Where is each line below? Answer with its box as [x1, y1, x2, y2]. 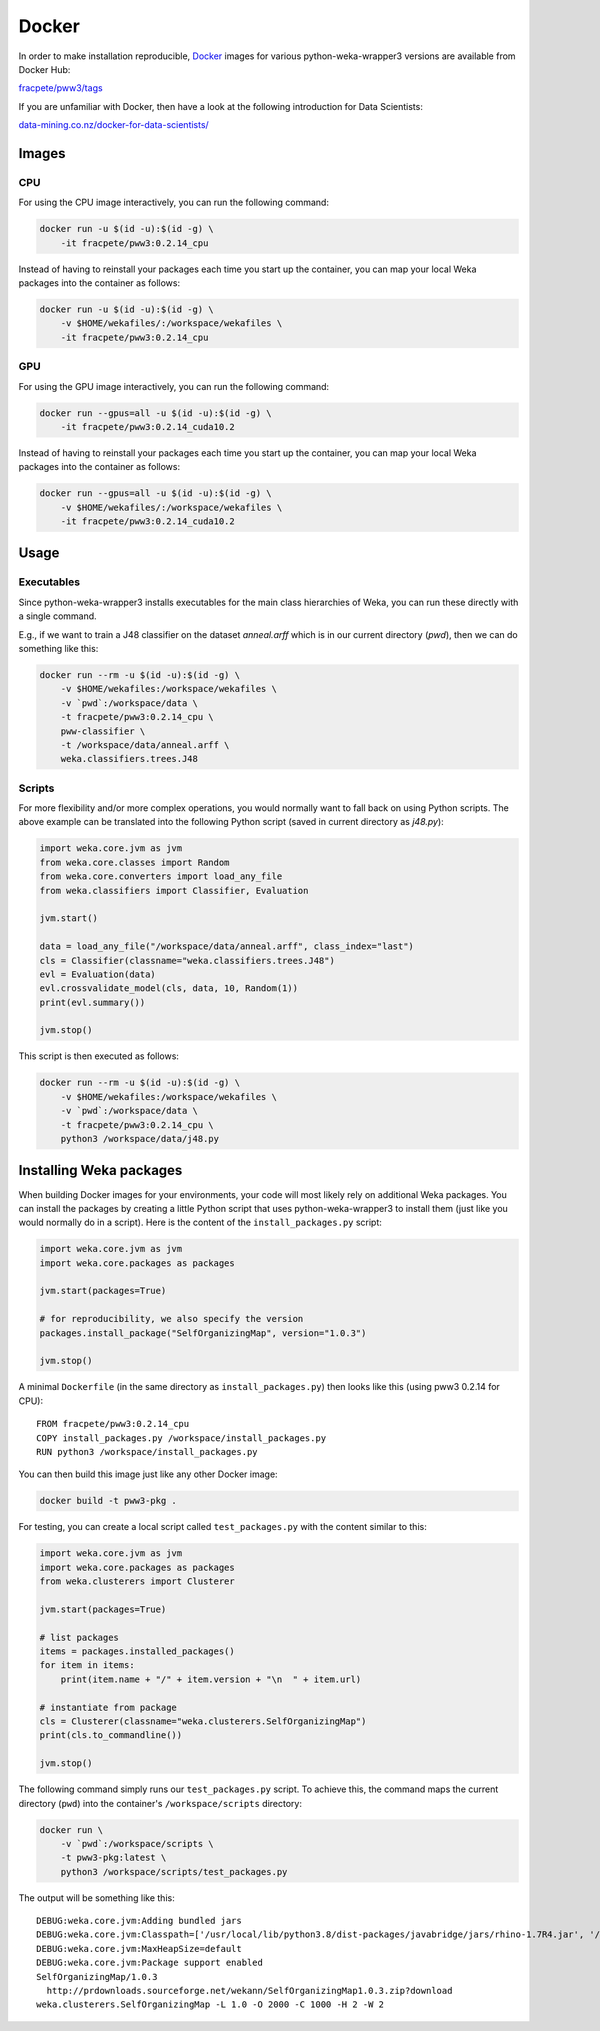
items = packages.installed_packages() [39, 1646, 235, 1657]
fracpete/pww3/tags [18, 82, 104, 94]
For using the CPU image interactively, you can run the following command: [18, 196, 330, 209]
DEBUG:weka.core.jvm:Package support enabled [36, 1957, 264, 1969]
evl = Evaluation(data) [39, 968, 157, 980]
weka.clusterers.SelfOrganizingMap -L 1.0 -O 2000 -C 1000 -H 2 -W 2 [36, 1999, 385, 2010]
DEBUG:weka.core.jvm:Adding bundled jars [36, 1915, 242, 1927]
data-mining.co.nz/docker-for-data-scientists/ [18, 119, 209, 131]
